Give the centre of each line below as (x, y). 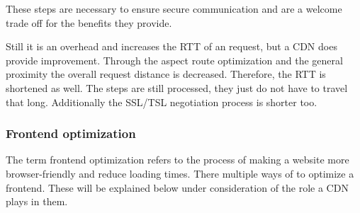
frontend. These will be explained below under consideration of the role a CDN (177, 187)
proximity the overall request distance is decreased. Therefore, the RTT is (166, 74)
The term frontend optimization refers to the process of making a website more (178, 160)
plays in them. (37, 201)
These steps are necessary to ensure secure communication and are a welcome (174, 8)
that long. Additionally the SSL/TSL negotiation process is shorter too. (162, 102)
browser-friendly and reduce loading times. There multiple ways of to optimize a (180, 173)
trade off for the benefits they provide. (89, 22)
